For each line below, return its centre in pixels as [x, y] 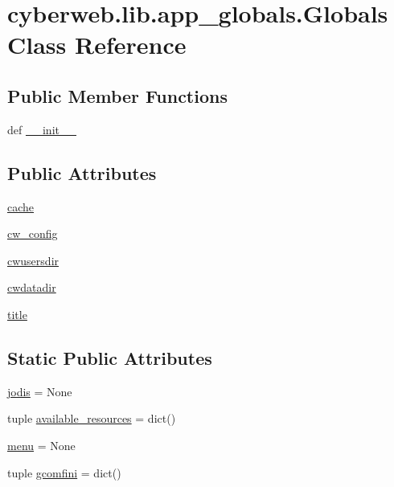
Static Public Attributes [110, 357]
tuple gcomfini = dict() [64, 472]
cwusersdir [33, 260]
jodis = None [40, 391]
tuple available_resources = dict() [92, 418]
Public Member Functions [117, 95]
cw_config [33, 233]
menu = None [41, 445]
